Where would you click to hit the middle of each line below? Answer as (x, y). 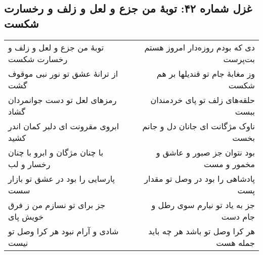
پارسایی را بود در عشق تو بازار (62, 178)
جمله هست (235, 242)
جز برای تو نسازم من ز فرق (57, 205)
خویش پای (26, 216)
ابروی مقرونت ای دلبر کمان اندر (64, 126)
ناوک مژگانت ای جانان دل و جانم (199, 126)
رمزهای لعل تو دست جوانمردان (62, 99)
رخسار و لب (29, 164)
